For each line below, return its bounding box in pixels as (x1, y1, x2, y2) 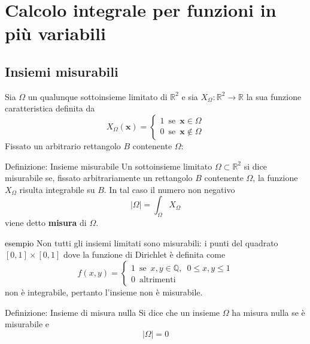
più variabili (5, 21, 106, 46)
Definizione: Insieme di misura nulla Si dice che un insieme (5, 306, 220, 318)
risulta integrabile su (19, 183, 95, 195)
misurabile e (5, 318, 50, 330)
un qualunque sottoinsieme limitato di (28, 90, 168, 102)
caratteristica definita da (5, 102, 95, 114)
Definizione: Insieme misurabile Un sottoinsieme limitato (5, 159, 212, 172)
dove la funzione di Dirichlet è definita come (63, 248, 226, 261)
